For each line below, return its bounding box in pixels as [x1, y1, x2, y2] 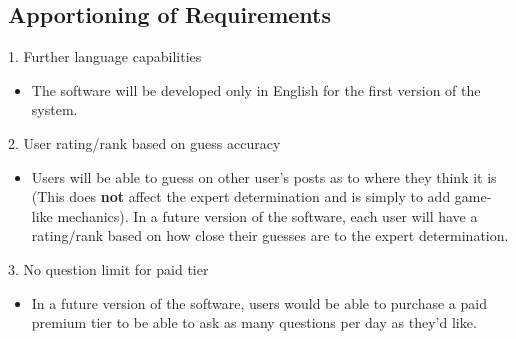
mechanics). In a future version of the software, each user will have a [57, 205, 478, 226]
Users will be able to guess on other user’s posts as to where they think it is [31, 166, 497, 187]
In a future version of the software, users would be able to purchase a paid [31, 292, 487, 313]
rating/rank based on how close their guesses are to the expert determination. [31, 225, 509, 246]
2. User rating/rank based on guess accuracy [8, 132, 281, 153]
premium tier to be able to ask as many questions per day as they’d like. [31, 312, 477, 333]
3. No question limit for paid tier [8, 258, 209, 279]
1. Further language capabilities [8, 46, 202, 67]
